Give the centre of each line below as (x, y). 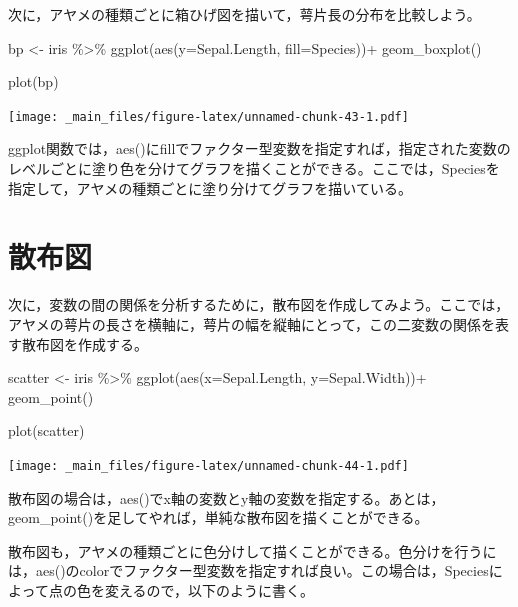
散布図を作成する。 (84, 343)
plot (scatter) (46, 430)
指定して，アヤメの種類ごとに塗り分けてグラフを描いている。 (210, 187)
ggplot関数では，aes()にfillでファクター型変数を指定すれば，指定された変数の (259, 148)
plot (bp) (33, 81)
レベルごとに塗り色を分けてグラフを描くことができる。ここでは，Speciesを (254, 168)
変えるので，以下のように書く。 (209, 589)
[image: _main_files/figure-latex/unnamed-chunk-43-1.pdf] (208, 116)
